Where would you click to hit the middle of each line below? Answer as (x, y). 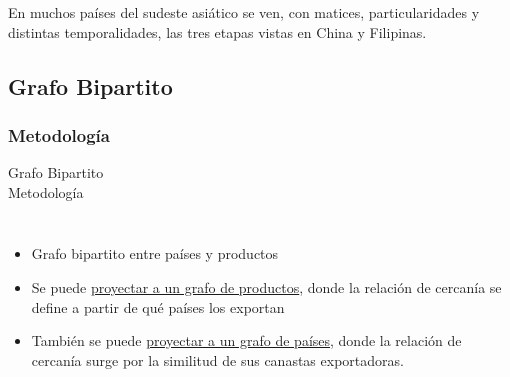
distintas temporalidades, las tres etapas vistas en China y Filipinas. (217, 31)
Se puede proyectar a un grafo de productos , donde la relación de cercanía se (266, 286)
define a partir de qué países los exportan (158, 306)
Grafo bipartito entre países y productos (155, 253)
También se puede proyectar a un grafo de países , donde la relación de (246, 340)
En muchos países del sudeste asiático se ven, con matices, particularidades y (244, 12)
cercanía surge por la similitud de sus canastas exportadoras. (217, 359)
